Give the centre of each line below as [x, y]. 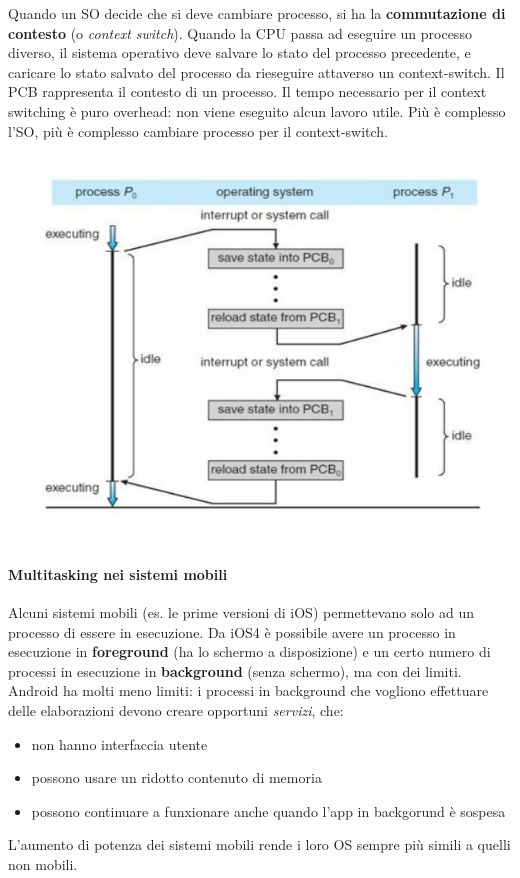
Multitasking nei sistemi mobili [118, 573]
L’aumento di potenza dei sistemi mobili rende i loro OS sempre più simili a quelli [259, 844]
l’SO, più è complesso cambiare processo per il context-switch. [198, 130]
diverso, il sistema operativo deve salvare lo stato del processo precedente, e [239, 52]
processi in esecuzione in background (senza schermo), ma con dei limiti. [235, 670]
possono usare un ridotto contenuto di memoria [176, 777]
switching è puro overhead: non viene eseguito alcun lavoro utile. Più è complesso [257, 110]
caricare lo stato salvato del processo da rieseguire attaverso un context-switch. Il [256, 71]
